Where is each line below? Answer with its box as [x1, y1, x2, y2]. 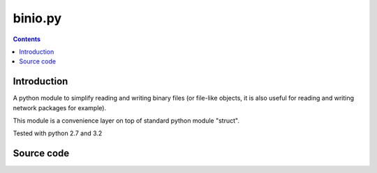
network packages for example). [13, 103, 107, 112]
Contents [13, 35, 41, 43]
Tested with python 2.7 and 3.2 [13, 129, 103, 137]
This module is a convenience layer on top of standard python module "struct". [13, 116, 240, 125]
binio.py [13, 10, 62, 26]
